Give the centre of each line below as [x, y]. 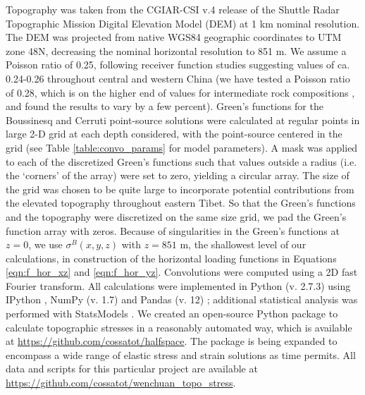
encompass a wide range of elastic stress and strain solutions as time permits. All [181, 354]
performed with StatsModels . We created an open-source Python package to [172, 314]
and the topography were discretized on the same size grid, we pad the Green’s [176, 216]
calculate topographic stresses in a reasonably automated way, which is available [179, 327]
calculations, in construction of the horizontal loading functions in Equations [171, 258]
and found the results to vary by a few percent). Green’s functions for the [165, 106]
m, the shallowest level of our [243, 244]
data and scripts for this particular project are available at [132, 369]
